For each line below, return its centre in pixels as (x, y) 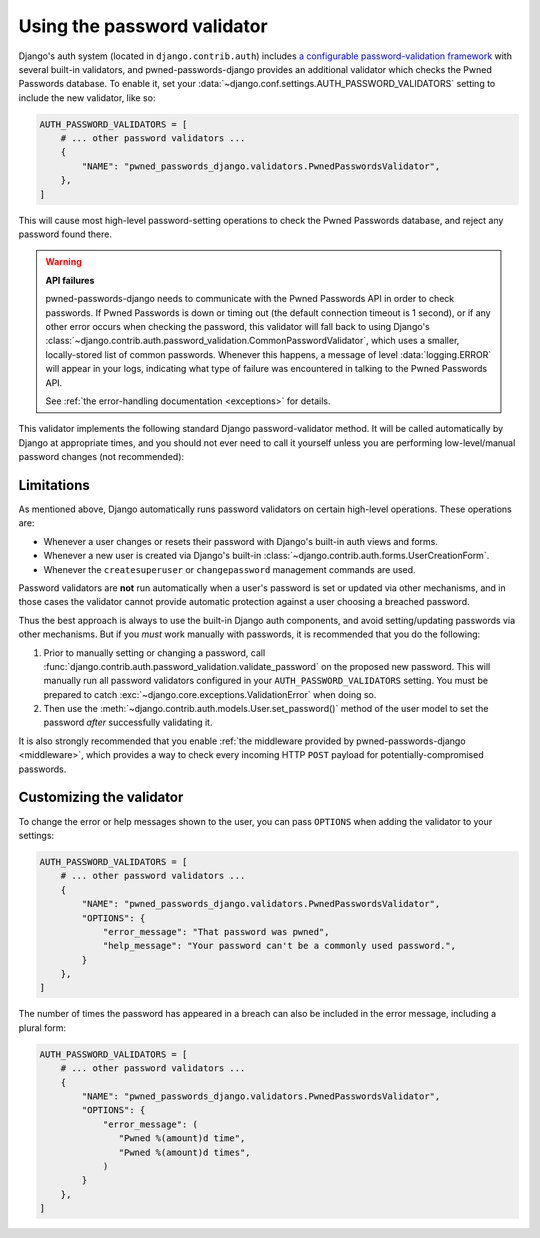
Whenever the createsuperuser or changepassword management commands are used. (229, 569)
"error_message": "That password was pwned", (216, 931)
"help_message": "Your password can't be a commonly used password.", (279, 946)
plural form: (42, 1027)
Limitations (54, 485)
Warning (63, 262)
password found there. (65, 234)
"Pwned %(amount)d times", (184, 1152)
